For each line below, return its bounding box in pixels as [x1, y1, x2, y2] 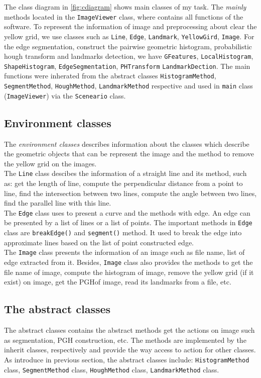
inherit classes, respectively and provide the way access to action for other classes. [4, 344, 256, 355]
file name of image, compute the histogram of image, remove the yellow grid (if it [4, 266, 254, 277]
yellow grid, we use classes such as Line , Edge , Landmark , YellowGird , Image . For [4, 31, 254, 41]
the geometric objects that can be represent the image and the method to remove [4, 148, 254, 159]
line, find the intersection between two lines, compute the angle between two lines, [4, 187, 257, 198]
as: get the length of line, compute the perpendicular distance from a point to [4, 178, 243, 188]
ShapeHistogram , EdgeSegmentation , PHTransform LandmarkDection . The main [4, 60, 250, 71]
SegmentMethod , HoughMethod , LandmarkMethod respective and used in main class [4, 80, 253, 91]
